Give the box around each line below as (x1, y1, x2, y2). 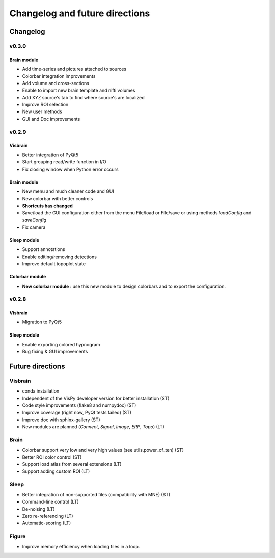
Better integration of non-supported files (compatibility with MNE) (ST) (22, 491, 171, 497)
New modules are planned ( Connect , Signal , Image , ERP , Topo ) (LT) (22, 424, 165, 430)
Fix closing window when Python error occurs (22, 166, 119, 172)
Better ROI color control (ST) (22, 454, 82, 460)
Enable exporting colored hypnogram (22, 341, 100, 347)
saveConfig (22, 217, 47, 223)
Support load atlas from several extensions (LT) (22, 461, 122, 467)
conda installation (22, 388, 60, 394)
